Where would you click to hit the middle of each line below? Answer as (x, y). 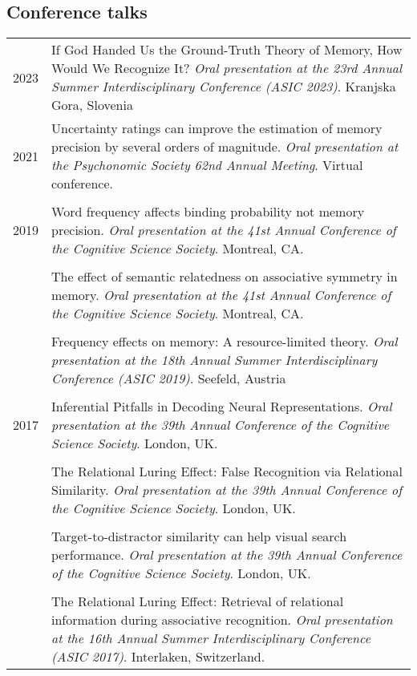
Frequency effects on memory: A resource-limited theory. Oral (225, 342)
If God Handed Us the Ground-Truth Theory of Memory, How (227, 50)
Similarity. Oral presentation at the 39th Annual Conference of (227, 490)
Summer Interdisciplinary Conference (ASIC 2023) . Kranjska (224, 87)
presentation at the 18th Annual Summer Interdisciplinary (215, 360)
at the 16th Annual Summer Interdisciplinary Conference (211, 638)
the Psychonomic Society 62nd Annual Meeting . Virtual (207, 165)
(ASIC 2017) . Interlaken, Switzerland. (158, 657)
